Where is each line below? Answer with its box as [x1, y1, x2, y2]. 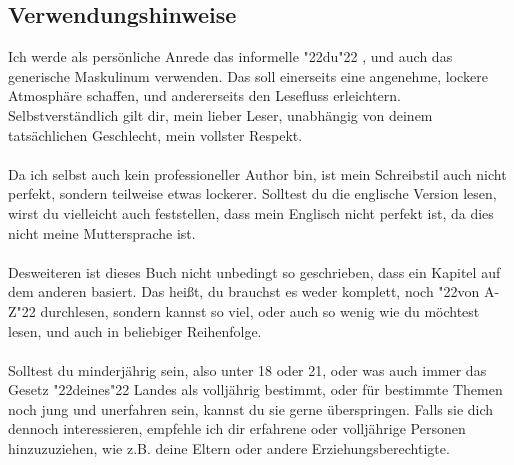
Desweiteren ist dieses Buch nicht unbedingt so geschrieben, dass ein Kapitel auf [8, 261, 501, 282]
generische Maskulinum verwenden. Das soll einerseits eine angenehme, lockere [8, 65, 488, 86]
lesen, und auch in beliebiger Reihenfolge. [8, 320, 262, 341]
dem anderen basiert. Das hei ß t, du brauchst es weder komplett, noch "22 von [8, 281, 480, 302]
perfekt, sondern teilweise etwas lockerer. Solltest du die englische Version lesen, [8, 183, 497, 204]
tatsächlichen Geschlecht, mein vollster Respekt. [8, 124, 303, 145]
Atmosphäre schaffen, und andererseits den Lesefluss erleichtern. [8, 85, 401, 106]
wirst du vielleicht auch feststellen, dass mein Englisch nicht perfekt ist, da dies [8, 202, 494, 223]
